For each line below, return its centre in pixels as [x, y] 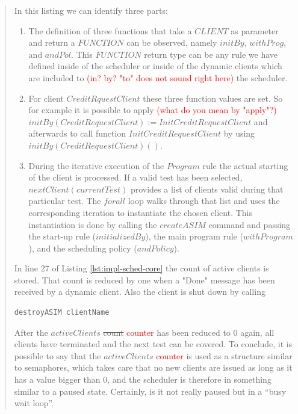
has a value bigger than [57, 379]
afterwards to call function [77, 133]
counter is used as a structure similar [224, 355]
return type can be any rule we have [211, 54]
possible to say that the [57, 355]
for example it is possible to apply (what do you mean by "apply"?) [153, 110]
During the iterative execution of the [96, 165]
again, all [257, 332]
